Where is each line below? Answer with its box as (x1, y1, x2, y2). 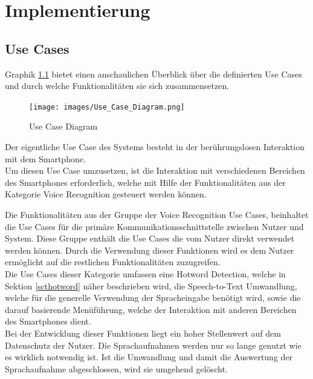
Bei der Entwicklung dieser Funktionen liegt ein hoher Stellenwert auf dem (5, 326, 282, 339)
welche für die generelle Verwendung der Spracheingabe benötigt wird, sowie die (5, 291, 301, 304)
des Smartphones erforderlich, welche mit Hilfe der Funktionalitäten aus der (5, 176, 286, 188)
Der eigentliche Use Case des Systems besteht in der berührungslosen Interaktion (5, 140, 305, 153)
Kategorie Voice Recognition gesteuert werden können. (5, 188, 207, 200)
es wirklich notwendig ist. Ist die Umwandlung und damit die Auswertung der (5, 351, 293, 363)
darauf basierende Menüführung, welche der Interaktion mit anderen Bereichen (5, 303, 297, 315)
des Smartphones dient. (5, 315, 91, 328)
